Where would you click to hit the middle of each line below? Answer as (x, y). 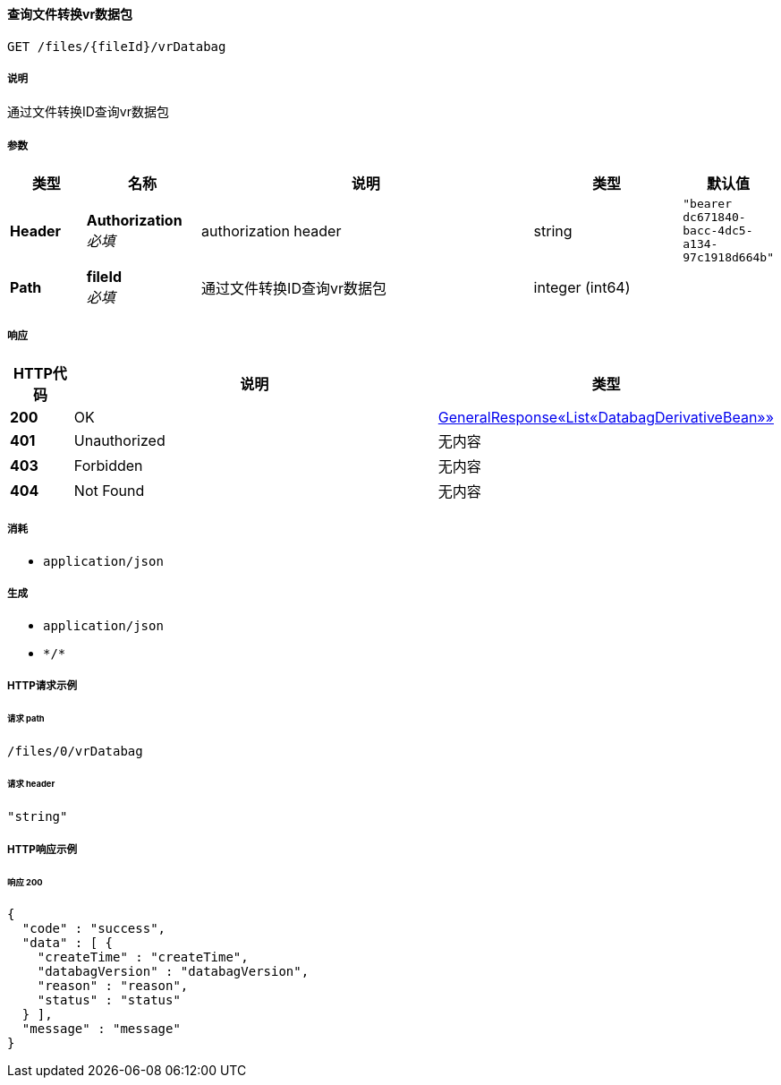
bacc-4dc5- (718, 231)
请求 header (31, 784)
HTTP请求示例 (42, 685)
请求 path (26, 718)
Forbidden (108, 465)
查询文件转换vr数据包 (70, 14)
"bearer (708, 204)
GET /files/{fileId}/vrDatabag (117, 46)
